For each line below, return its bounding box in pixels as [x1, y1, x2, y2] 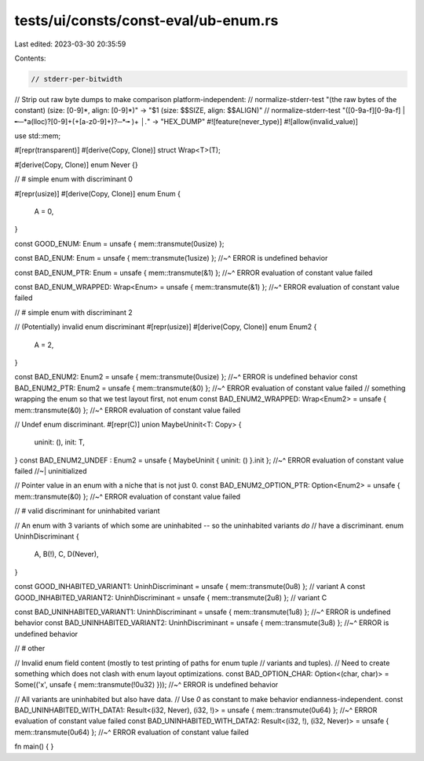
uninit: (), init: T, [34, 437, 86, 447]
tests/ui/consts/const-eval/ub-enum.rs [14, 12, 279, 29]
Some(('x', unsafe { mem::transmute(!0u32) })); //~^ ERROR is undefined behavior [14, 680, 279, 690]
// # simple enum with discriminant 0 [14, 174, 133, 184]
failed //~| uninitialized [14, 466, 87, 476]
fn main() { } [14, 742, 54, 752]
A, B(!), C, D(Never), [34, 550, 100, 559]
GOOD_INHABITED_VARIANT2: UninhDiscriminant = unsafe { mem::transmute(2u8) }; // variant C [14, 593, 327, 602]
